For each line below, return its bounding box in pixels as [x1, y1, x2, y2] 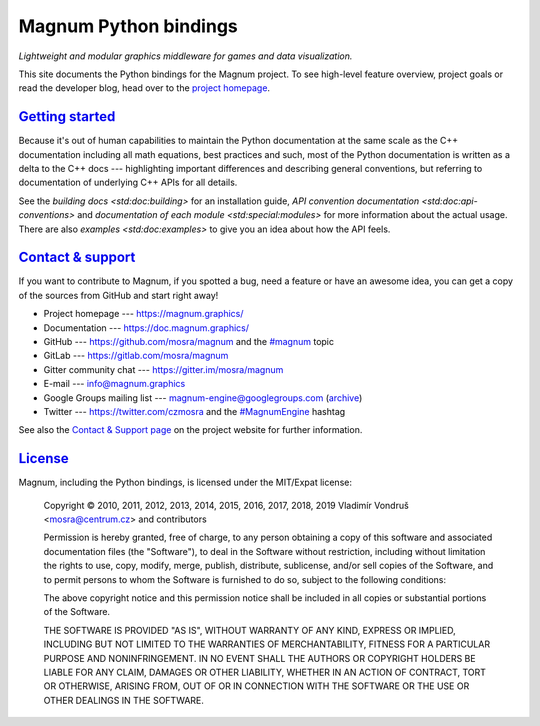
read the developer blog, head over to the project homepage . [18, 82, 270, 94]
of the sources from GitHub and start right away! [18, 289, 219, 301]
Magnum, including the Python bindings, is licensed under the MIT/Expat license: [18, 476, 352, 489]
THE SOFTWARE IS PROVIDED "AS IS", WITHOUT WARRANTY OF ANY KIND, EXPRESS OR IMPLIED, [43, 624, 457, 636]
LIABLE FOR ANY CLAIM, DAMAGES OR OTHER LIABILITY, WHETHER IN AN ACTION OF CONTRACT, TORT [43, 666, 487, 678]
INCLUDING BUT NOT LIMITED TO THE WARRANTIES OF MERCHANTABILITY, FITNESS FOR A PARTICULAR [43, 638, 490, 650]
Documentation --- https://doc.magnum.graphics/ [43, 321, 250, 334]
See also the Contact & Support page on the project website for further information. [18, 424, 363, 436]
